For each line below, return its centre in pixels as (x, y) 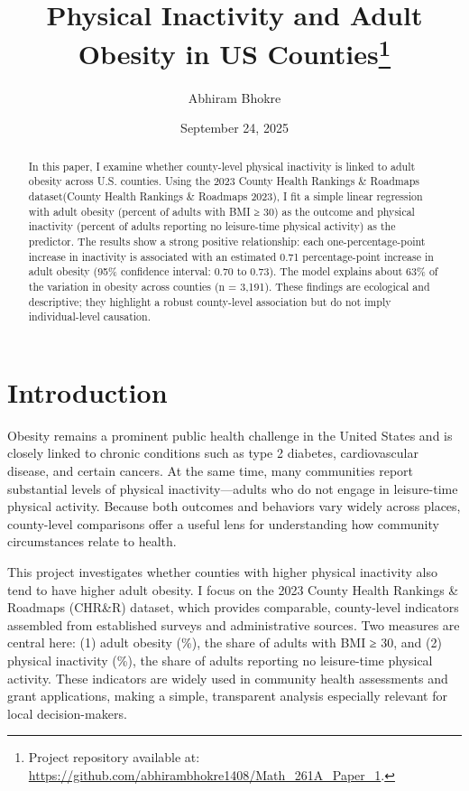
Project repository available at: (114, 757)
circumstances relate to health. (92, 541)
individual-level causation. (89, 316)
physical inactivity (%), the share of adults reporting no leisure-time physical (220, 660)
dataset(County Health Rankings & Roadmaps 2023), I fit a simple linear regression (225, 195)
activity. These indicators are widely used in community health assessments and (228, 678)
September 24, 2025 (234, 128)
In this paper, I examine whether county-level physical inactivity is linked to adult (222, 166)
